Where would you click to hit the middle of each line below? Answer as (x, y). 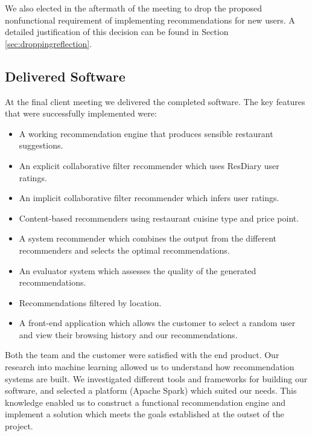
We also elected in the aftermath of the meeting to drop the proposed (134, 8)
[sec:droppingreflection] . (49, 43)
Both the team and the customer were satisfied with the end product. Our (142, 355)
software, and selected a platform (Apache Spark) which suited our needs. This (151, 390)
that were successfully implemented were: (81, 113)
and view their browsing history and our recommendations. (128, 334)
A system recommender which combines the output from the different (148, 238)
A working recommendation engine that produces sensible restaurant (146, 133)
